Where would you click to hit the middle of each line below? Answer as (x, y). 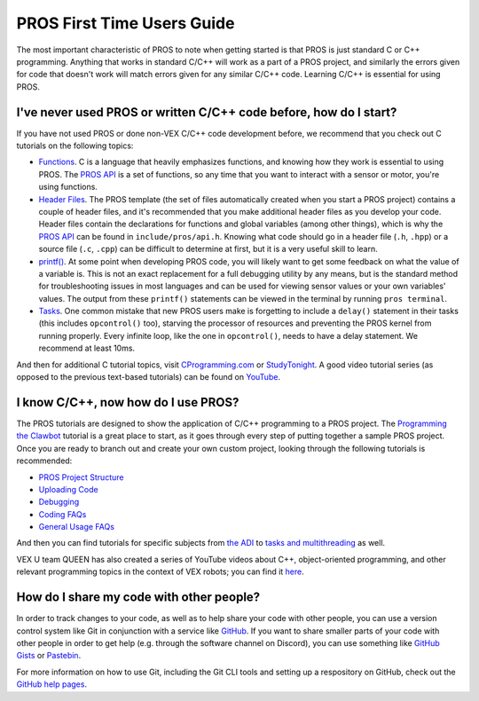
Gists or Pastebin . (49, 656)
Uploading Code (68, 489)
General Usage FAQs (77, 527)
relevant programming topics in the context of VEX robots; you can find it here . (161, 571)
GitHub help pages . (52, 684)
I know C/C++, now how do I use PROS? (128, 402)
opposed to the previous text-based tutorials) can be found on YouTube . (149, 377)
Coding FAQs (63, 514)
